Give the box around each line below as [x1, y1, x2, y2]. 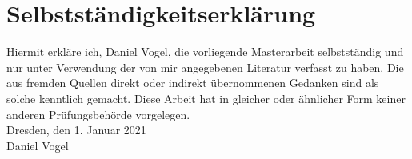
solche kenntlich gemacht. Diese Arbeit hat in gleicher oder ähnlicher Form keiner [6, 89, 406, 106]
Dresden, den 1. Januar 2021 [6, 121, 146, 138]
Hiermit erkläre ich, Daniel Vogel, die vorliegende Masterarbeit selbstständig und [6, 43, 404, 60]
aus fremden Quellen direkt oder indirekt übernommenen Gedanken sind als [6, 74, 379, 91]
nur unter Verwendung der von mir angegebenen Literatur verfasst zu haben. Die [6, 58, 404, 75]
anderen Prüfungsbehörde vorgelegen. [6, 105, 190, 122]
